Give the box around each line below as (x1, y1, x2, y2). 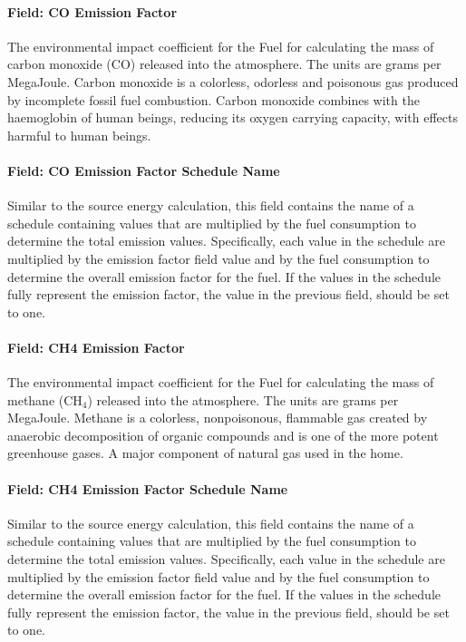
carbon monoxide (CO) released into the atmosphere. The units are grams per (7, 54, 442, 73)
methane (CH (7, 390, 83, 409)
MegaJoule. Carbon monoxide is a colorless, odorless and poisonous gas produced (7, 72, 459, 91)
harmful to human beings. (7, 125, 151, 144)
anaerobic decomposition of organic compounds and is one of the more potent (7, 425, 439, 444)
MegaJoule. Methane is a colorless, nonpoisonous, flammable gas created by (7, 408, 428, 427)
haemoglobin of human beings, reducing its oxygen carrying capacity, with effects (7, 108, 458, 127)
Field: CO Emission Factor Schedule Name (7, 160, 280, 180)
